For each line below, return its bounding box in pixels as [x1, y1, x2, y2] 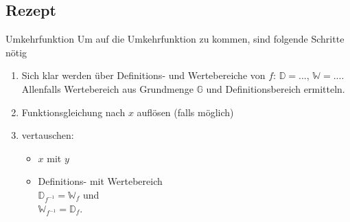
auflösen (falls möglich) [137, 104, 234, 119]
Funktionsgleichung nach [21, 104, 126, 119]
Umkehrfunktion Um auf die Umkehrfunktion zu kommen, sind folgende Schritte [5, 32, 345, 46]
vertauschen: [21, 128, 74, 142]
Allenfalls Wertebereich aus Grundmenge [21, 81, 194, 96]
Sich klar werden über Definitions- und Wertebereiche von [21, 68, 266, 82]
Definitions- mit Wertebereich [38, 174, 163, 188]
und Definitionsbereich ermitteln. [206, 81, 345, 96]
